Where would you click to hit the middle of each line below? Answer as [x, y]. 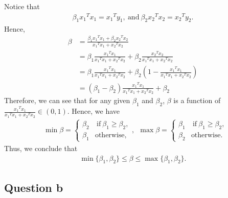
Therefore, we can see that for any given [67, 100]
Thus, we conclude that [41, 148]
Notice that [22, 6]
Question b [34, 187]
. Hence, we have [94, 111]
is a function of [197, 100]
